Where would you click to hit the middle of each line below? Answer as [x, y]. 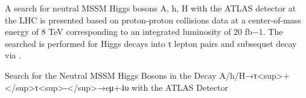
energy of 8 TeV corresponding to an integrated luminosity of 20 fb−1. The [144, 32]
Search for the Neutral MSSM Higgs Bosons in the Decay [111, 75]
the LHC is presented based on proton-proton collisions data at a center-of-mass [153, 20]
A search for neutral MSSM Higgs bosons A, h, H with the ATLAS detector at [151, 8]
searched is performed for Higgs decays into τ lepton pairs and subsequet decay [151, 43]
